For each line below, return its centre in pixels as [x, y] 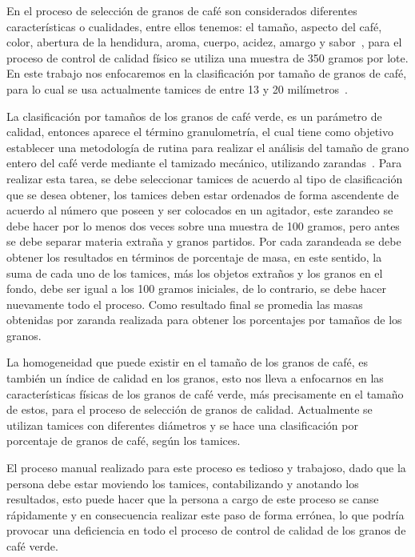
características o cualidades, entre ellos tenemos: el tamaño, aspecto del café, [194, 26]
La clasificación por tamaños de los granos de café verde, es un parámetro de [194, 116]
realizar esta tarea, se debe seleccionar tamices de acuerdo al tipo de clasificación [205, 178]
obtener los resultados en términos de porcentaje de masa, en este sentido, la [194, 256]
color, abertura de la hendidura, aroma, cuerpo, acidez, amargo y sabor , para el [204, 42]
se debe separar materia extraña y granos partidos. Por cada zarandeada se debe [204, 241]
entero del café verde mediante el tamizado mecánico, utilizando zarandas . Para [204, 163]
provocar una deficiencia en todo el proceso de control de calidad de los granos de [206, 530]
